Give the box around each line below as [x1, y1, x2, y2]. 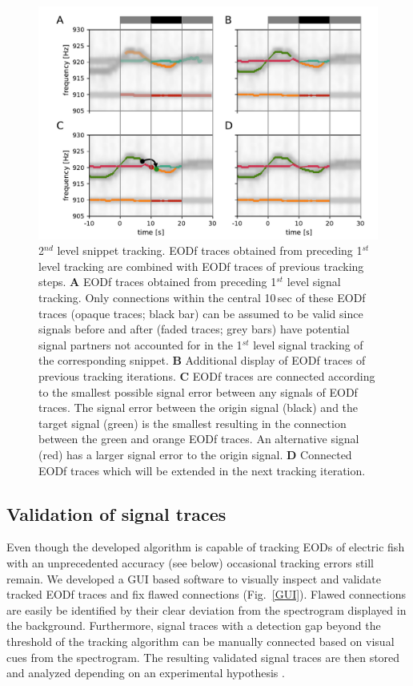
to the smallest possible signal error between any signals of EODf [38, 383, 358, 400]
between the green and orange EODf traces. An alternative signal [38, 430, 359, 447]
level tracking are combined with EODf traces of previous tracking [38, 257, 364, 274]
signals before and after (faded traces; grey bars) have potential [38, 321, 350, 337]
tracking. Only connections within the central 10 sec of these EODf [38, 289, 366, 306]
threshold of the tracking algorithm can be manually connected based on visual [6, 632, 395, 649]
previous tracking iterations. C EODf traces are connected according [38, 368, 375, 385]
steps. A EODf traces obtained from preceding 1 [38, 273, 277, 290]
